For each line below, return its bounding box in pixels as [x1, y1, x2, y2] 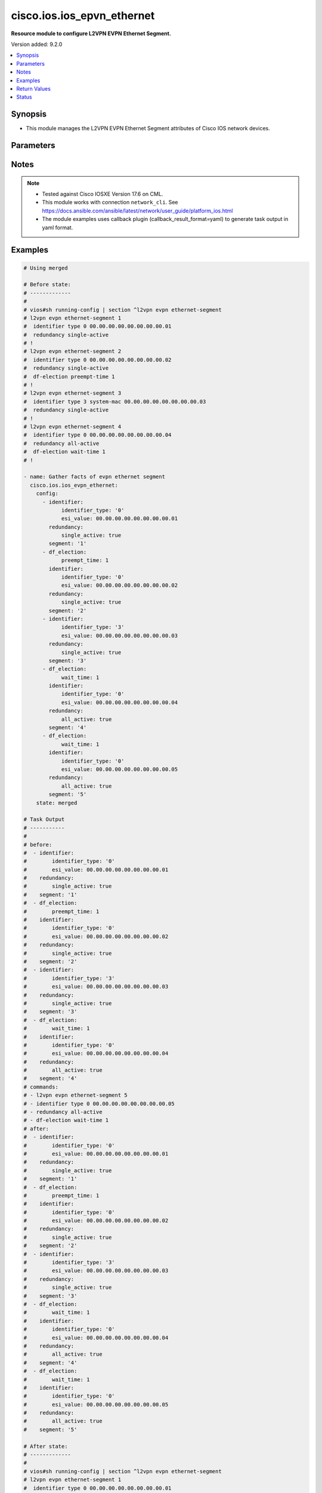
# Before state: [23, 281, 72, 288]
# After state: [23, 1443, 68, 1449]
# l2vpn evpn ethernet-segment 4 [23, 423, 122, 430]
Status [16, 93, 32, 101]
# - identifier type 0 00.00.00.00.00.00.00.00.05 [23, 1100, 175, 1107]
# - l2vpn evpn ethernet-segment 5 [23, 1092, 128, 1099]
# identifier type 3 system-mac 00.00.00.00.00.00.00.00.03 [23, 398, 206, 405]
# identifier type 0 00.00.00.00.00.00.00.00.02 [23, 356, 172, 363]
